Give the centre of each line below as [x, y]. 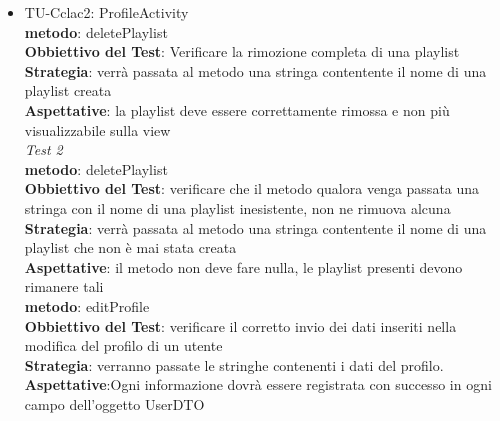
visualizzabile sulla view [97, 129]
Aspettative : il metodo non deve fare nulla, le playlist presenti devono [243, 266]
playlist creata [68, 90]
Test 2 [43, 149]
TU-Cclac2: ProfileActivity [106, 12]
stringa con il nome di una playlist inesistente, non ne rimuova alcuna [237, 207]
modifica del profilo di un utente [123, 345]
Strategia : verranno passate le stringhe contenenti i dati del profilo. [234, 364]
